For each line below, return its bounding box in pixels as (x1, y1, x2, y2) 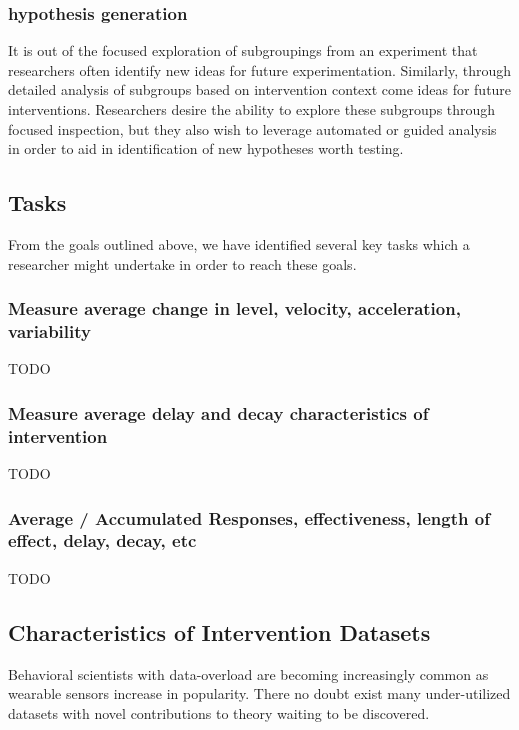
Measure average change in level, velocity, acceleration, (8, 296, 461, 321)
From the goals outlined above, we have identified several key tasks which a (8, 233, 470, 254)
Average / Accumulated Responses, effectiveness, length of (8, 505, 490, 530)
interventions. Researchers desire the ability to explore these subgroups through (8, 99, 496, 119)
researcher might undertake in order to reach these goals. (8, 253, 357, 274)
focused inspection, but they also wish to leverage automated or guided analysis (8, 118, 497, 139)
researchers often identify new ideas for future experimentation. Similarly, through (8, 59, 512, 80)
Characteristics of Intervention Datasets (8, 616, 431, 647)
